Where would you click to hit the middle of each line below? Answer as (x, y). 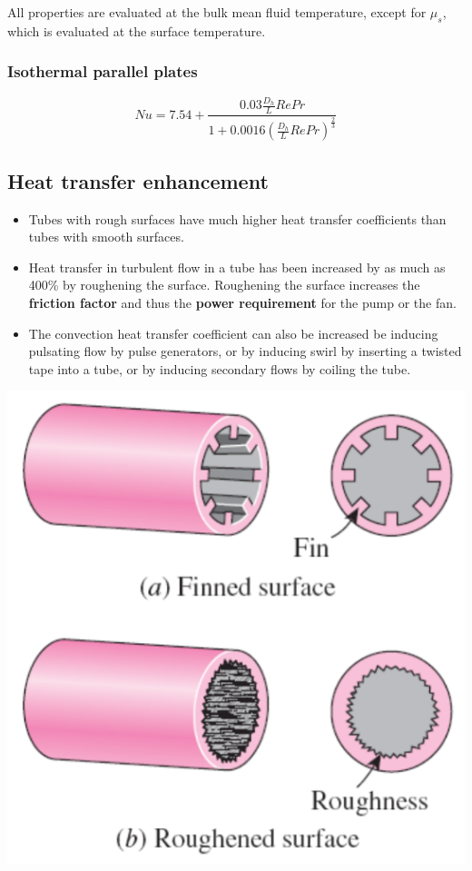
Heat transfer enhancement (138, 180)
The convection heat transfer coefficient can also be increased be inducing (233, 333)
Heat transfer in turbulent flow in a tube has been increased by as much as (237, 267)
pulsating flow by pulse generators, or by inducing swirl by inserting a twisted (245, 351)
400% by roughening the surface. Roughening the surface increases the (224, 285)
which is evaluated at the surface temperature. (137, 30)
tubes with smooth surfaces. (106, 237)
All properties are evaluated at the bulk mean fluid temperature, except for (217, 12)
